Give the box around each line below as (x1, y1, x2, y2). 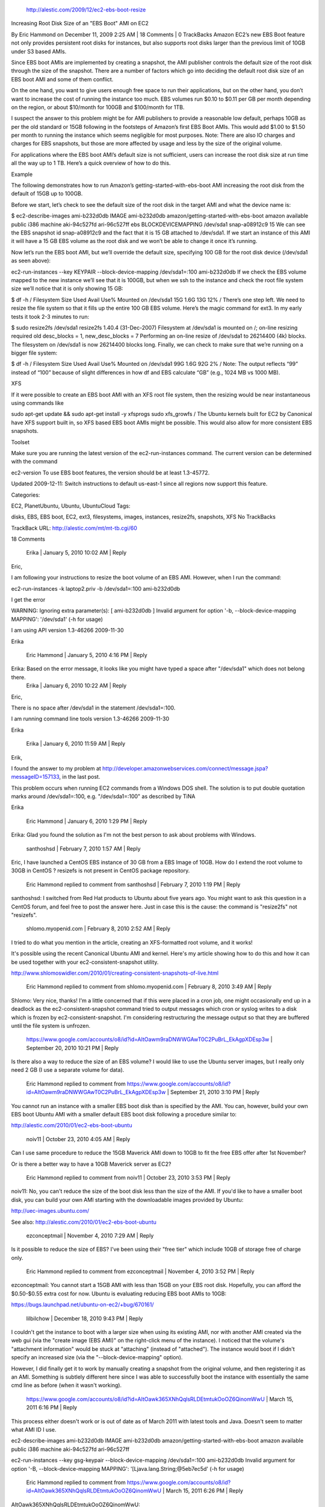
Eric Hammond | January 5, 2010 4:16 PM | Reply (26, 652, 147, 658)
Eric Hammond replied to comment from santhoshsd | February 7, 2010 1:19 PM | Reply (26, 881, 241, 888)
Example (11, 171, 33, 178)
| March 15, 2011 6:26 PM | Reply (162, 1487, 244, 1494)
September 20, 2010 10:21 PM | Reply (26, 1044, 119, 1051)
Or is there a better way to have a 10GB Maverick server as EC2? (11, 1160, 172, 1168)
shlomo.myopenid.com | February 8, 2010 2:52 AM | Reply (26, 925, 171, 933)
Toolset (11, 438, 30, 445)
